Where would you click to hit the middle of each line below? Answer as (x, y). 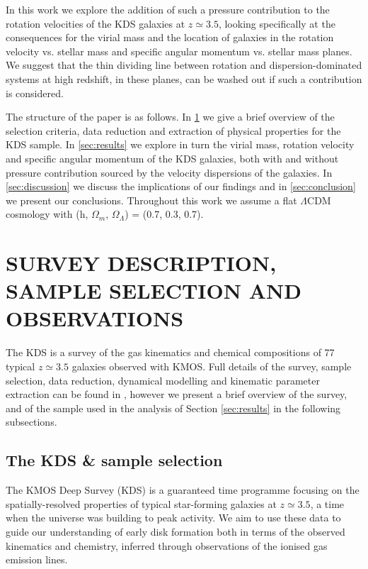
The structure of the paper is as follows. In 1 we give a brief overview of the (170, 117)
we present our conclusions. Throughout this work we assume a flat (151, 200)
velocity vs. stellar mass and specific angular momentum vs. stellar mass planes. (179, 51)
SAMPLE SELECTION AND (154, 291)
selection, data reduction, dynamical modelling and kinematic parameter (163, 380)
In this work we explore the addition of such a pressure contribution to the (168, 9)
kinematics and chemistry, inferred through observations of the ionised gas (167, 545)
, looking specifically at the (277, 23)
